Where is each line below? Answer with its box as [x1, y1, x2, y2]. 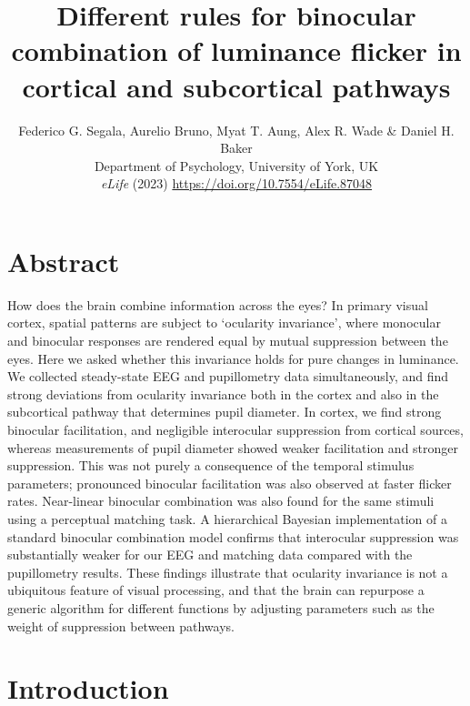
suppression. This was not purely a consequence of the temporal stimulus [7, 456, 415, 475]
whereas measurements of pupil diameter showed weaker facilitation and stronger [7, 438, 459, 457]
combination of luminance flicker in [11, 32, 462, 69]
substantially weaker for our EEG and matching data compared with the [7, 545, 413, 564]
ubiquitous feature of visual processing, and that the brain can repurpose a [7, 580, 425, 600]
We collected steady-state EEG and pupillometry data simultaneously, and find [7, 367, 449, 386]
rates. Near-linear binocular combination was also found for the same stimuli [7, 491, 435, 510]
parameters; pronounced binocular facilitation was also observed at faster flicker [7, 473, 452, 492]
